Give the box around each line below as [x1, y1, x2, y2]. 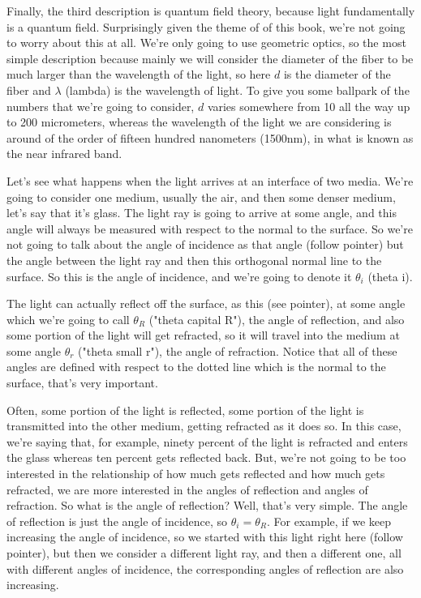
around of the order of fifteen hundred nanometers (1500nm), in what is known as [6, 129, 414, 146]
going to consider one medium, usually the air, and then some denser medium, [6, 188, 396, 205]
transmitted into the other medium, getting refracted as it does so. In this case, [6, 417, 402, 434]
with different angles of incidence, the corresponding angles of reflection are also [6, 560, 404, 577]
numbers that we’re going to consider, [6, 97, 195, 114]
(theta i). [367, 267, 413, 284]
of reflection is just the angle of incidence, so [6, 512, 228, 529]
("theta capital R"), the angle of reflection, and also [148, 310, 405, 327]
